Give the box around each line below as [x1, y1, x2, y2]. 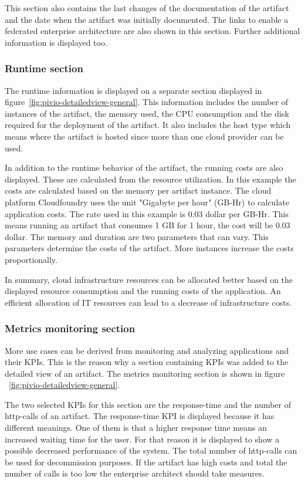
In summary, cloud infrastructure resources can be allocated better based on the [5, 273, 293, 285]
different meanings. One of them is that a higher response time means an [5, 421, 267, 434]
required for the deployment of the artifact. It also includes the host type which [5, 119, 291, 131]
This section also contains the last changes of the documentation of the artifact [5, 2, 289, 13]
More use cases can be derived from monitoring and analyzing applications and [5, 344, 289, 356]
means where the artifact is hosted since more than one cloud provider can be [5, 130, 284, 142]
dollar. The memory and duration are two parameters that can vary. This [5, 230, 269, 242]
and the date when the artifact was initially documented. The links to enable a [5, 13, 289, 25]
